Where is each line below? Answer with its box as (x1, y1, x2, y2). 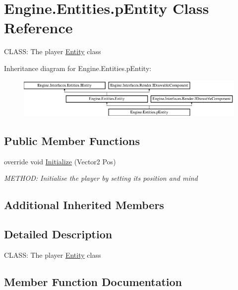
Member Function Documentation (4, 274, 182, 289)
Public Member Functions (4, 133, 140, 148)
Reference (4, 17, 73, 38)
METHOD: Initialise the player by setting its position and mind (4, 173, 198, 183)
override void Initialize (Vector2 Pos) (4, 156, 116, 166)
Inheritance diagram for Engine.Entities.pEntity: (4, 63, 152, 73)
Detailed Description (4, 226, 113, 242)
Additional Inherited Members (4, 197, 164, 213)
